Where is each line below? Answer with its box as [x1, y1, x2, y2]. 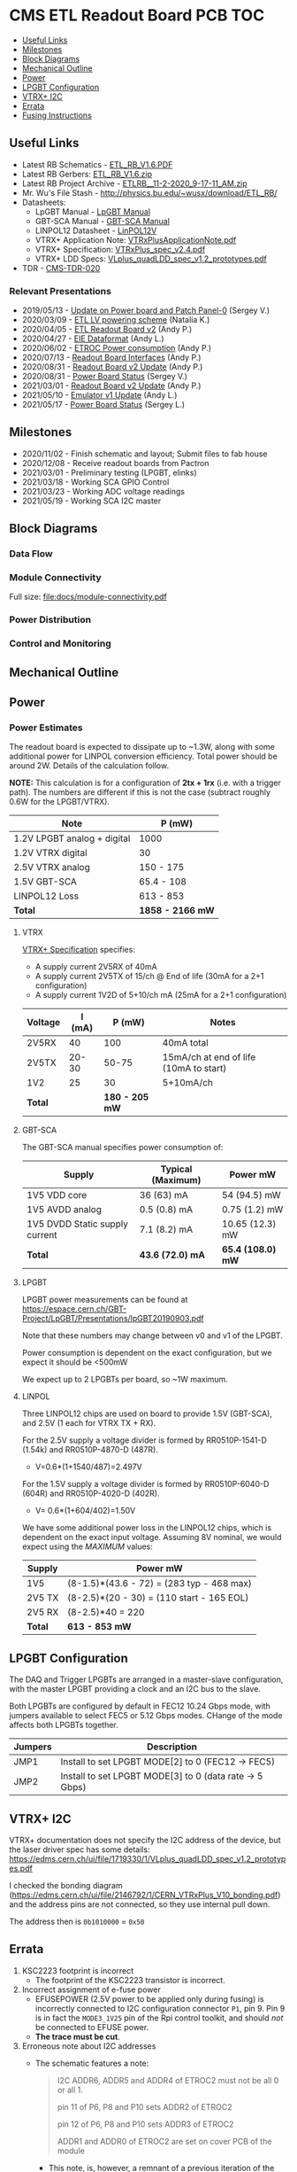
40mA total [162, 1037, 209, 1049]
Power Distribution [9, 613, 91, 626]
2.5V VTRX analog [13, 861, 90, 874]
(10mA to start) [162, 1063, 227, 1075]
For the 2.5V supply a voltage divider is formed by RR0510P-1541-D [21, 1435, 268, 1445]
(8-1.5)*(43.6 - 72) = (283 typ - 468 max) [67, 1577, 252, 1590]
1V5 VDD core [26, 1189, 88, 1202]
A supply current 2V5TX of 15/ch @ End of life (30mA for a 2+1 [34, 971, 264, 982]
